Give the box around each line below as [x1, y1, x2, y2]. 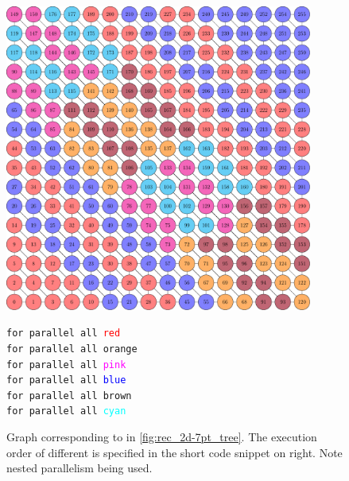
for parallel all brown [6, 390, 132, 401]
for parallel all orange [6, 343, 138, 355]
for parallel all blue [6, 374, 126, 386]
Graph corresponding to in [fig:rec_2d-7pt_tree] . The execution [6, 429, 317, 445]
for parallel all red [6, 328, 121, 339]
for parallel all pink [6, 359, 126, 370]
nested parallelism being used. [6, 460, 153, 476]
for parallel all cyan [6, 405, 126, 417]
